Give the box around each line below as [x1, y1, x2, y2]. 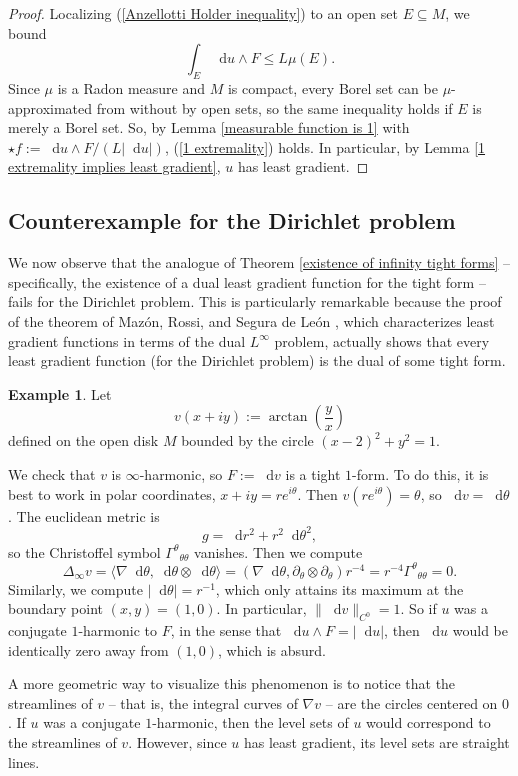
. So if [400, 598, 437, 619]
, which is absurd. [218, 639, 326, 660]
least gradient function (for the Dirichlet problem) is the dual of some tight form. [8, 350, 506, 371]
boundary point [8, 598, 103, 619]
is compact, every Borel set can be [227, 77, 438, 98]
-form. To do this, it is [352, 463, 489, 484]
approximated [8, 97, 93, 118]
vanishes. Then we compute [194, 541, 363, 562]
